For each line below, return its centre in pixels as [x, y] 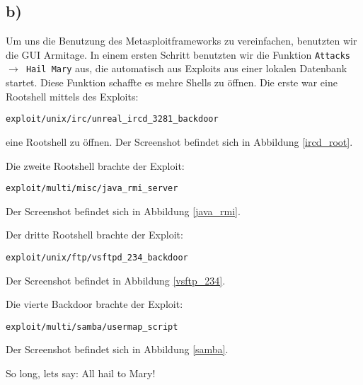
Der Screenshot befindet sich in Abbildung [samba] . [117, 349]
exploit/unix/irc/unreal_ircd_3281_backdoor [112, 119]
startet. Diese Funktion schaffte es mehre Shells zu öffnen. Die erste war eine [172, 82]
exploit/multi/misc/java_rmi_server [92, 189]
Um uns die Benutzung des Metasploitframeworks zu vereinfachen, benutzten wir [181, 41]
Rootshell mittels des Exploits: [72, 96]
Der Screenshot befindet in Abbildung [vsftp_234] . [116, 280]
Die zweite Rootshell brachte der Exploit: [95, 165]
